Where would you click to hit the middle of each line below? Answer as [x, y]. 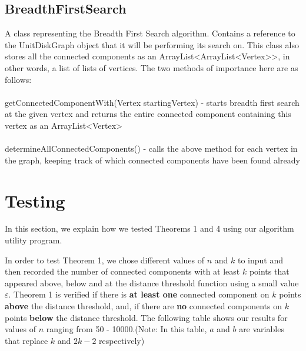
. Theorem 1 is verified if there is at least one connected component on [139, 294]
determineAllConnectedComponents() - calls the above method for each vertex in [151, 148]
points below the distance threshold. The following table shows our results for [146, 317]
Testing [35, 200]
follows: [18, 79]
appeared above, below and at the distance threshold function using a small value [152, 283]
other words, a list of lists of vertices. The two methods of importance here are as [152, 67]
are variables [262, 329]
